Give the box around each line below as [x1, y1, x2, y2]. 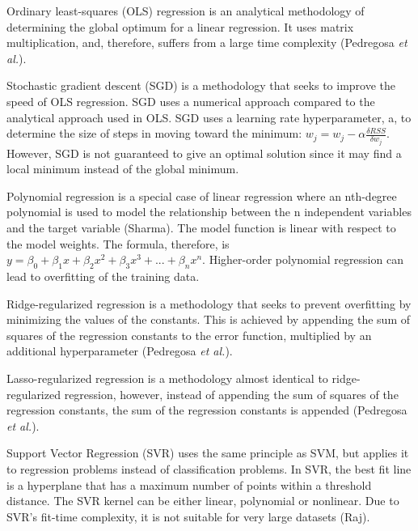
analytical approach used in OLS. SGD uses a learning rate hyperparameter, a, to [6, 108, 412, 125]
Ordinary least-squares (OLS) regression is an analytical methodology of [6, 2, 365, 19]
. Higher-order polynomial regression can [202, 251, 403, 268]
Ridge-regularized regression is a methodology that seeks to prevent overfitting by [6, 295, 412, 312]
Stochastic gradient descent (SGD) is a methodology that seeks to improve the [6, 77, 395, 94]
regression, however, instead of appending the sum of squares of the [64, 385, 399, 402]
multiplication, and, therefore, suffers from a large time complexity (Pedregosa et [6, 34, 407, 51]
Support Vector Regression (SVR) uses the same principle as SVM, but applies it [6, 444, 409, 461]
